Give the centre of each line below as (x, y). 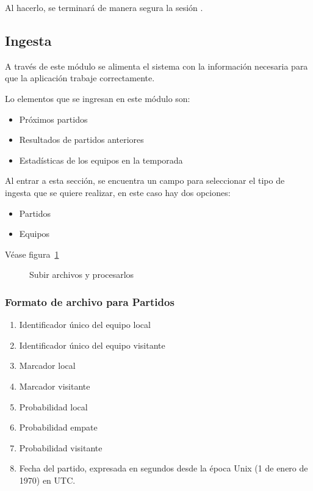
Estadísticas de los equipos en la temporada (101, 160)
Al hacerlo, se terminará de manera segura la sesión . (104, 7)
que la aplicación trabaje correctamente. (80, 78)
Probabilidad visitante (61, 447)
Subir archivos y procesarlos (82, 275)
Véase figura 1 (32, 254)
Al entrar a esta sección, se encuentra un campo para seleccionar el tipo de (145, 180)
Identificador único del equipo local (85, 325)
